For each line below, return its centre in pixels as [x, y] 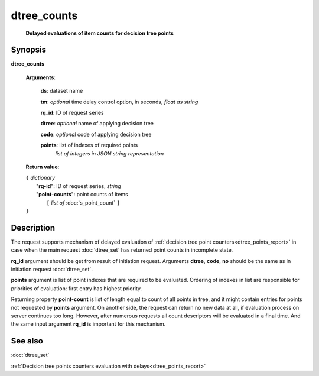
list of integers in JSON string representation [110, 153]
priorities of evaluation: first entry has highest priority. [77, 288]
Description [33, 228]
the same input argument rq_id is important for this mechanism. [88, 324]
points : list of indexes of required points [89, 145]
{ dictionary [40, 178]
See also [27, 341]
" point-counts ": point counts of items [82, 195]
